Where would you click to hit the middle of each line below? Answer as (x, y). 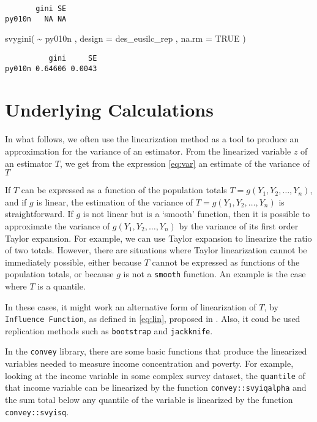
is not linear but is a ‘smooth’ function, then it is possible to (196, 214)
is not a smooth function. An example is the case (214, 274)
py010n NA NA (36, 19)
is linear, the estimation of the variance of (115, 201)
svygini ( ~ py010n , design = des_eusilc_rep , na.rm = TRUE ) (125, 38)
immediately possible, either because (73, 262)
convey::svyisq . (37, 411)
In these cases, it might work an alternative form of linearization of (131, 306)
